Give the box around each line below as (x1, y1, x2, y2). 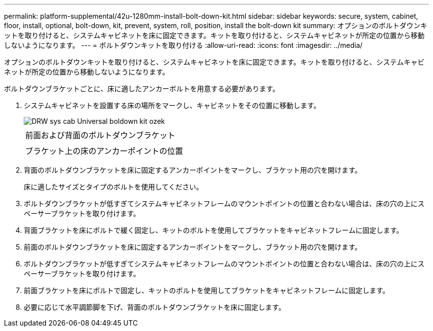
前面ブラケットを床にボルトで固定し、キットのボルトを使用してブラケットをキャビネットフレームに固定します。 (24, 286, 390, 294)
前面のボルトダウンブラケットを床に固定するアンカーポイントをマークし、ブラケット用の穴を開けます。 (24, 243, 362, 251)
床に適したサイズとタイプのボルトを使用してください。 (24, 183, 203, 191)
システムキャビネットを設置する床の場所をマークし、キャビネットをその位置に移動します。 (24, 101, 321, 110)
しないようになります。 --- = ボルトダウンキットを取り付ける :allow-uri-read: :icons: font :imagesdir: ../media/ (4, 41, 363, 49)
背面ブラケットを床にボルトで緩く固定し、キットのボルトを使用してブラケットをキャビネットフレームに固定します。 (24, 226, 403, 234)
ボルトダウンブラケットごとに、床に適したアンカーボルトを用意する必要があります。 (4, 84, 280, 93)
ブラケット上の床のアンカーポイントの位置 (25, 146, 183, 156)
